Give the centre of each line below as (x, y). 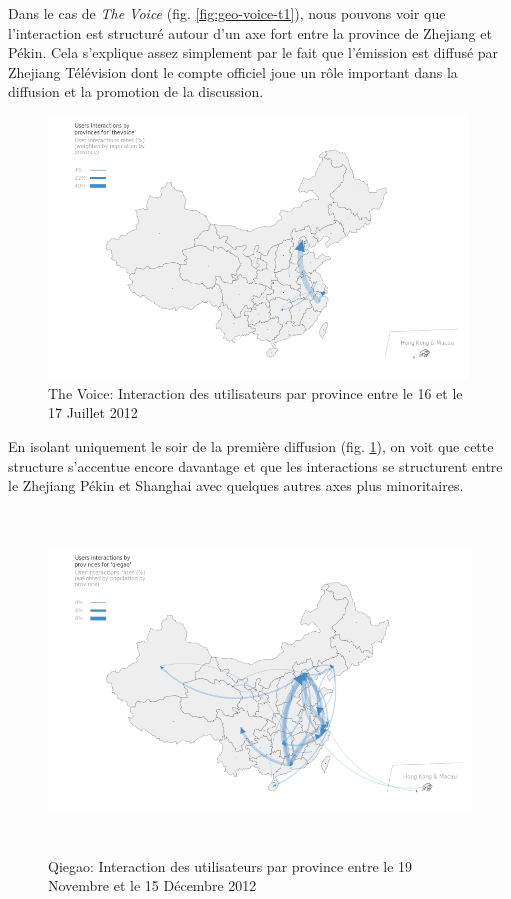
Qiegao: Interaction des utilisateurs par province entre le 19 (230, 865)
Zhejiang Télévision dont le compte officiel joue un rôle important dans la (233, 71)
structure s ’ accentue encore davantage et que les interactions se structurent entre (255, 465)
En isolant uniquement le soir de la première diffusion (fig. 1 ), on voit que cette (251, 445)
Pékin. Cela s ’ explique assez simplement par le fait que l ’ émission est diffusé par (253, 52)
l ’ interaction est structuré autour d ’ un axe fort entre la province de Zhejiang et (250, 32)
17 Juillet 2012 (93, 412)
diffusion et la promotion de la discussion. (136, 91)
